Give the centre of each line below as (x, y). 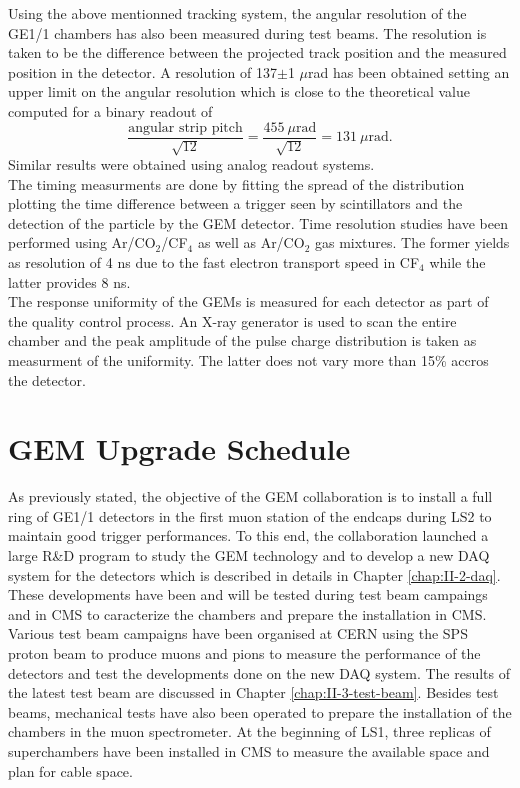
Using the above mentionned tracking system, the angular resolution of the (237, 13)
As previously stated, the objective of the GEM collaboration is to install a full (250, 496)
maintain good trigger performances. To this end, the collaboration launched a (248, 535)
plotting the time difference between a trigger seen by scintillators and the (235, 203)
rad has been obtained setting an (409, 71)
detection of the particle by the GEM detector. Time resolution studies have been (258, 222)
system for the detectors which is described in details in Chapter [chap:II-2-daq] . (254, 574)
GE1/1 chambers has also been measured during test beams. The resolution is (247, 32)
